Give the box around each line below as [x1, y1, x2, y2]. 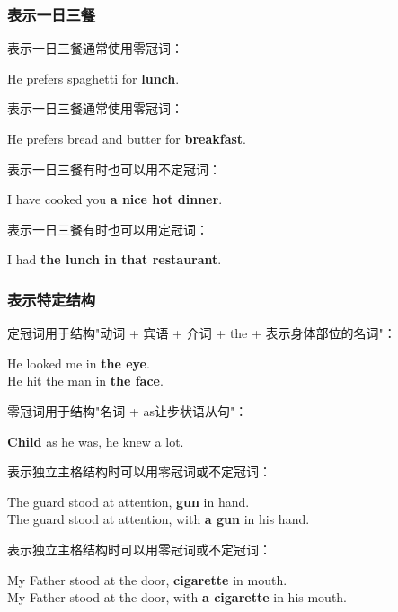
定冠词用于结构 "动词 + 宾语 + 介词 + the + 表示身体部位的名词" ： [7, 324, 396, 342]
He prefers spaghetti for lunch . [7, 68, 180, 87]
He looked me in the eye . [7, 353, 150, 372]
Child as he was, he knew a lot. [7, 431, 184, 450]
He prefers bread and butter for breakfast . [7, 129, 247, 147]
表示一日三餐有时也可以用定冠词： [7, 219, 208, 238]
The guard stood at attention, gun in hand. [7, 492, 250, 510]
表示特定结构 [7, 288, 96, 310]
